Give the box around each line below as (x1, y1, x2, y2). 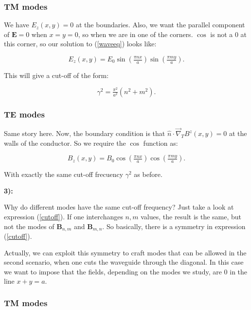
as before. (134, 169, 162, 179)
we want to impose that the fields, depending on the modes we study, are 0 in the (4, 266, 248, 276)
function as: (143, 137, 178, 148)
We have (4, 19, 29, 30)
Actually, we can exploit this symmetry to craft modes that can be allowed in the (4, 247, 247, 257)
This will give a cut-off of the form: (4, 70, 109, 80)
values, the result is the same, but (141, 212, 242, 222)
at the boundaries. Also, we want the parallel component (75, 19, 245, 30)
